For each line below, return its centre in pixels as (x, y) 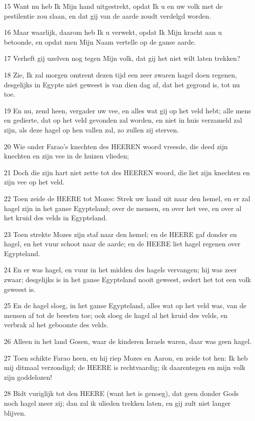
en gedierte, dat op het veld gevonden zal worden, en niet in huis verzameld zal (123, 120)
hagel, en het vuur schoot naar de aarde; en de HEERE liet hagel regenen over (122, 244)
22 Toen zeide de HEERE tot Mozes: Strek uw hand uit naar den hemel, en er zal (127, 198)
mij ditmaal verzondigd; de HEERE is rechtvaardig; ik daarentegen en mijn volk (125, 367)
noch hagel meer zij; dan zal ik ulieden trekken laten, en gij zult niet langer (117, 403)
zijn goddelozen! (28, 377)
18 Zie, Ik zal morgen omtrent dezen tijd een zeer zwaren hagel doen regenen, (121, 74)
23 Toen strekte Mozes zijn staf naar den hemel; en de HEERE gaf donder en (120, 234)
